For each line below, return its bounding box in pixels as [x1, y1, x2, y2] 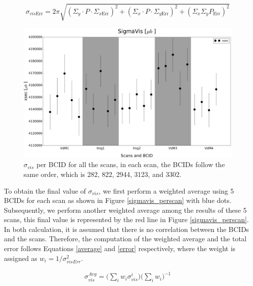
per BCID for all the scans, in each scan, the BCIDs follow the [36, 159, 225, 170]
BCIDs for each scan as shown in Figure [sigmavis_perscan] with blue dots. [4, 195, 231, 205]
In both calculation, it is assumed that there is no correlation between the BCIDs [4, 224, 249, 234]
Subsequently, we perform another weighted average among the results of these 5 [4, 204, 247, 215]
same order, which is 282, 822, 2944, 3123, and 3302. [24, 169, 182, 179]
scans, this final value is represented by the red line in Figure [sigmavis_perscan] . [4, 214, 249, 225]
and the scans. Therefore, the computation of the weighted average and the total [4, 233, 247, 244]
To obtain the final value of [4, 185, 86, 196]
